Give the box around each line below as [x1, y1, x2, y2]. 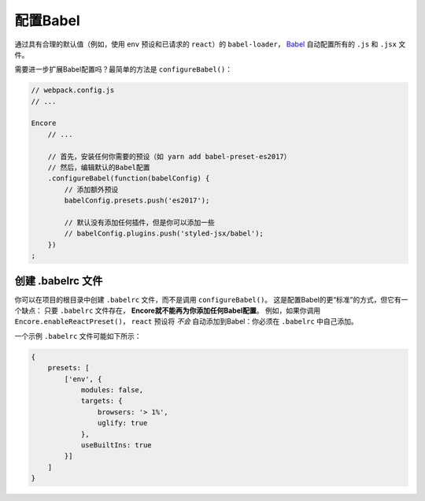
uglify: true [97, 418, 148, 428]
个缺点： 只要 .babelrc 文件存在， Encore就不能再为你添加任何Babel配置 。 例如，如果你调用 [14, 306, 321, 315]
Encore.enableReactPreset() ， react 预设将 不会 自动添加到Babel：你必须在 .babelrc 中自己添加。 [14, 317, 358, 326]
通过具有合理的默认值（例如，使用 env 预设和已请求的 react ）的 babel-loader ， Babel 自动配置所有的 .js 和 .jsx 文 [14, 39, 406, 49]
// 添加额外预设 [64, 185, 119, 194]
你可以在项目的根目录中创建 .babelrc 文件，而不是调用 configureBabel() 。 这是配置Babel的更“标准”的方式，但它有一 [14, 295, 408, 304]
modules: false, [80, 386, 144, 394]
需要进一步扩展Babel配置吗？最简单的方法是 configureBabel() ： [14, 65, 232, 74]
